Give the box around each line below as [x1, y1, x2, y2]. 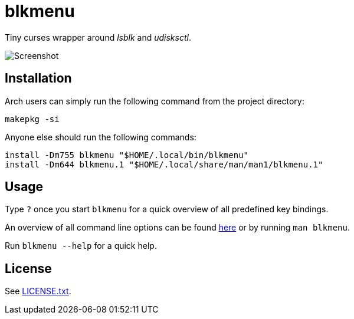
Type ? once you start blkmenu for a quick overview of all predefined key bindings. [5, 204, 329, 215]
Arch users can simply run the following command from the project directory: [5, 96, 304, 106]
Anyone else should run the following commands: [5, 131, 196, 142]
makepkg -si [5, 114, 60, 124]
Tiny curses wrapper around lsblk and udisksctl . [5, 32, 191, 42]
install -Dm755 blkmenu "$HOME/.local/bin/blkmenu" [5, 150, 249, 160]
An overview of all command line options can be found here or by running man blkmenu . [5, 222, 350, 233]
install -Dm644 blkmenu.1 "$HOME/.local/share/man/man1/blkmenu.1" [5, 159, 323, 169]
